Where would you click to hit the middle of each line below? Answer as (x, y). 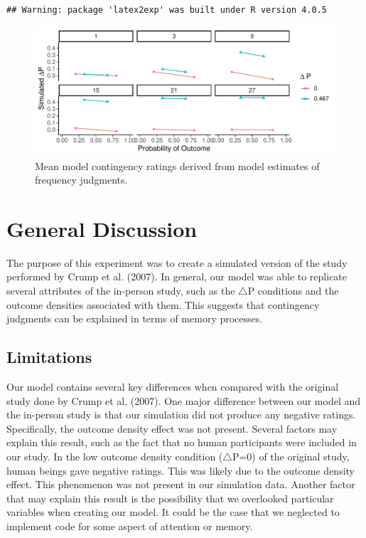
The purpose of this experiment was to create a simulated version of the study (177, 262)
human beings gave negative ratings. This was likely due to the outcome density (181, 470)
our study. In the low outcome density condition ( (115, 456)
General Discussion (102, 228)
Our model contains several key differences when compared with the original (173, 387)
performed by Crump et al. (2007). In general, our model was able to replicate (177, 276)
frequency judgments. (81, 180)
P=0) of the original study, (291, 456)
